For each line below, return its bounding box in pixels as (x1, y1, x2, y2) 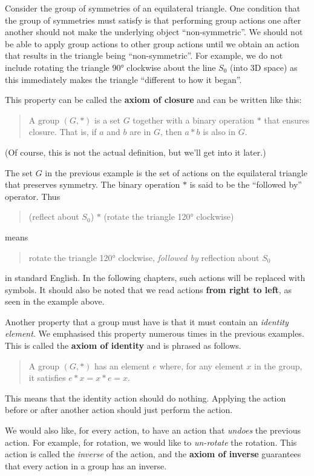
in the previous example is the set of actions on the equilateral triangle (45, 166, 307, 179)
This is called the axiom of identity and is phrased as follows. (5, 339, 241, 352)
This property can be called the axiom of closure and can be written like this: (5, 93, 302, 106)
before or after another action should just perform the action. (5, 403, 233, 416)
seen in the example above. (5, 295, 105, 308)
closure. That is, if (28, 125, 97, 138)
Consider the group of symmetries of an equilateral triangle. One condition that (5, 2, 301, 14)
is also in (203, 125, 235, 138)
